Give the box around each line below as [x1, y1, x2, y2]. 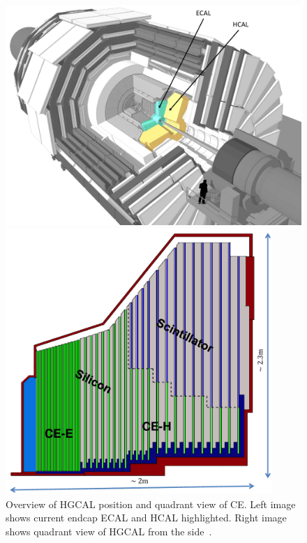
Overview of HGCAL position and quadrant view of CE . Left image [6, 496, 296, 511]
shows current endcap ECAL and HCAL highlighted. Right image [6, 510, 287, 525]
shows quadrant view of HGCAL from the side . [6, 524, 212, 539]
